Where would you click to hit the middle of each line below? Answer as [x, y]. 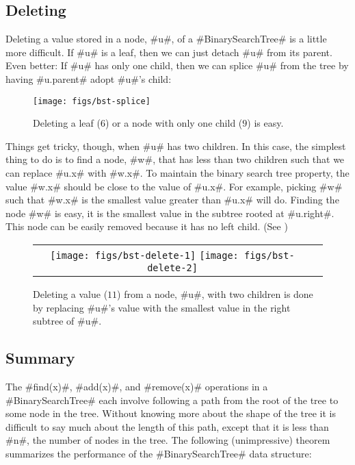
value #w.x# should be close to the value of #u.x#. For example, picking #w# [174, 186]
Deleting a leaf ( [67, 123]
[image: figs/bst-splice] [92, 101]
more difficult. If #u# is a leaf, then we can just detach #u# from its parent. [169, 52]
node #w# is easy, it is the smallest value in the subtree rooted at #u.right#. [170, 213]
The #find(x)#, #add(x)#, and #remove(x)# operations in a [137, 386]
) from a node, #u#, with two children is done [215, 293]
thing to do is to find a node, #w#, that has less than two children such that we [175, 159]
